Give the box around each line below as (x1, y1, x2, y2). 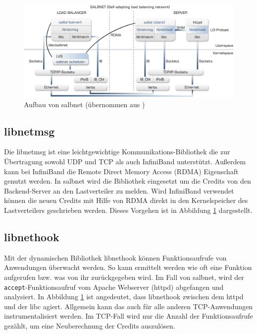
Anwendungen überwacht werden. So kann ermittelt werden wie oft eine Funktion (4, 262, 252, 272)
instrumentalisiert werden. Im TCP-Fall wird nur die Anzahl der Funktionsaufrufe (4, 311, 253, 321)
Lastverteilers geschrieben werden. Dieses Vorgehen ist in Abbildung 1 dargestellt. (4, 204, 253, 215)
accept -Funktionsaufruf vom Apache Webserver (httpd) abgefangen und (4, 281, 224, 292)
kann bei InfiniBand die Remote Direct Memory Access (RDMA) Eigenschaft (4, 166, 239, 176)
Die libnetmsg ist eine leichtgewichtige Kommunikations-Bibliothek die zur (4, 146, 230, 157)
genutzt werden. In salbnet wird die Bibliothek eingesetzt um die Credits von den (4, 176, 251, 186)
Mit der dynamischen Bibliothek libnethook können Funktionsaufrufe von (4, 252, 227, 263)
